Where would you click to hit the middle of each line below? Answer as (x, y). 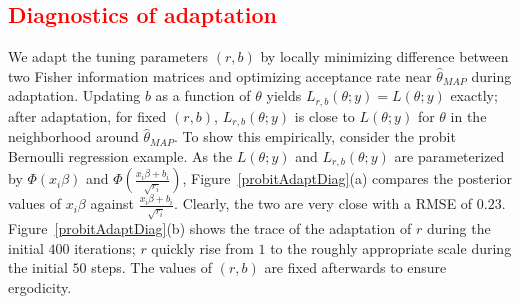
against (112, 203)
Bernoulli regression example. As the (120, 155)
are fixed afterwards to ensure (355, 267)
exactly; (474, 95)
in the (468, 115)
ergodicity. (40, 287)
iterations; (105, 247)
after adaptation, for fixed (87, 115)
